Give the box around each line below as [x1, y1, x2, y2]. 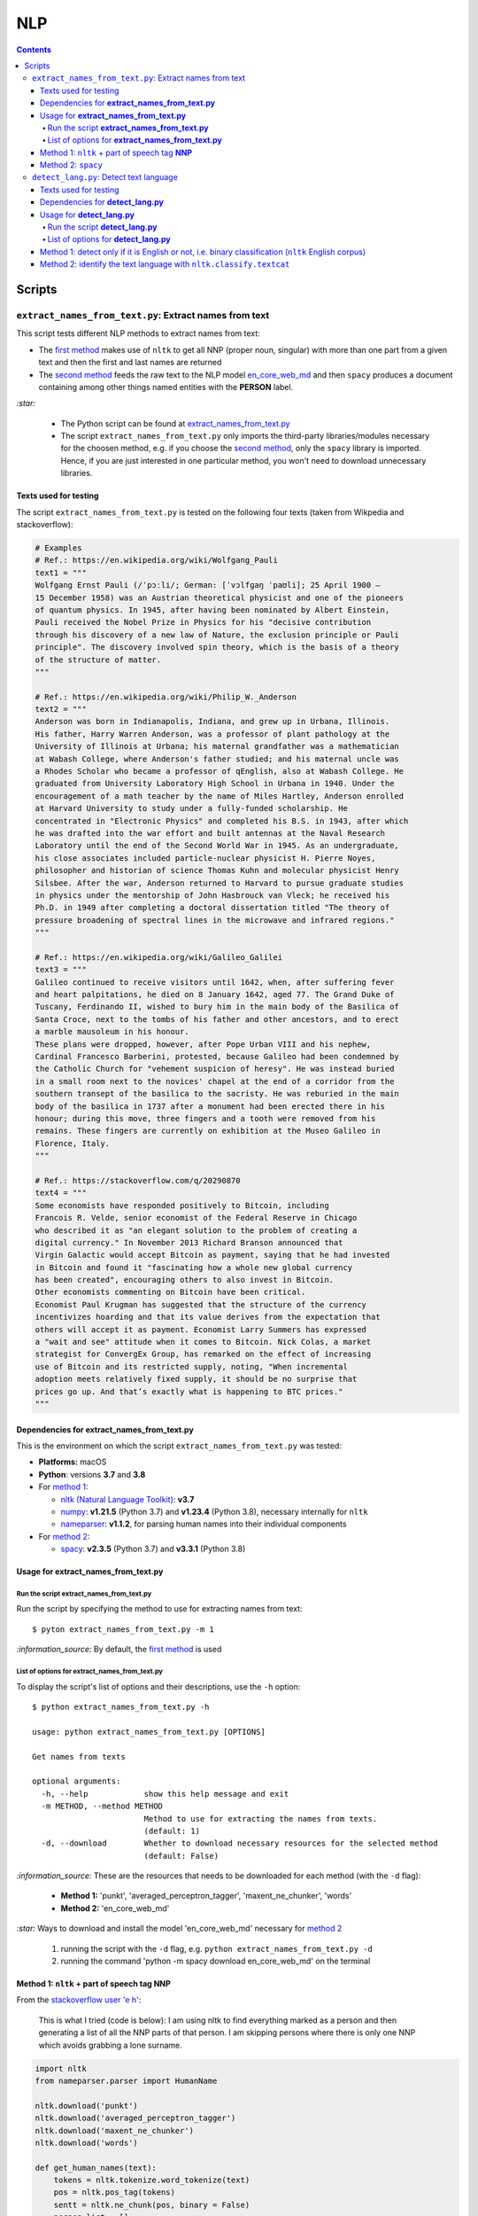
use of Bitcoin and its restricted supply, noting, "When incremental [35, 1362, 349, 1371]
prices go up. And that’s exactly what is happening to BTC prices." [35, 1386, 343, 1396]
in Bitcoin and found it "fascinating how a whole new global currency [35, 1262, 353, 1272]
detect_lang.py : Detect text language [32, 172, 179, 183]
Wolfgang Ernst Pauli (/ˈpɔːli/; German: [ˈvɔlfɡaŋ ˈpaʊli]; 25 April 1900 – [35, 581, 381, 590]
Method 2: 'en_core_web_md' [60, 1902, 170, 1914]
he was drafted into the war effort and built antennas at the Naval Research [35, 829, 385, 838]
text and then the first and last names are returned [38, 357, 222, 368]
